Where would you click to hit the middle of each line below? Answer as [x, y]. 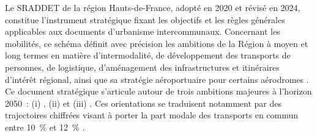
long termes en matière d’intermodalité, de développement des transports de [148, 55]
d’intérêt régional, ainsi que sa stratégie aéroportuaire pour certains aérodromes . [157, 79]
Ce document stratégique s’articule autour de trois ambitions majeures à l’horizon [158, 91]
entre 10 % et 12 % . [45, 127]
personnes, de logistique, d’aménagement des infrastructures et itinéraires [142, 67]
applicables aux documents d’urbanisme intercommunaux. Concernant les [143, 31]
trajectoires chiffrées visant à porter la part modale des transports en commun [152, 115]
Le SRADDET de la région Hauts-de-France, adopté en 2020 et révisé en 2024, [153, 7]
